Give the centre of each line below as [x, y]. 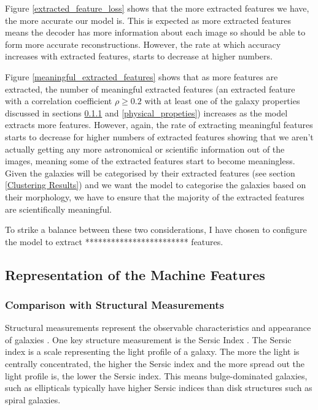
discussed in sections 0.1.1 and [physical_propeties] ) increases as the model [146, 112]
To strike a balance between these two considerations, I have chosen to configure [156, 230]
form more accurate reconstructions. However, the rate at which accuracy [143, 44]
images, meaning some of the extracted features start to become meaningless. [150, 161]
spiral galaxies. [33, 399]
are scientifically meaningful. [58, 209]
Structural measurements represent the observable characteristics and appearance [158, 328]
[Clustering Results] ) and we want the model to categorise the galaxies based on [156, 185]
